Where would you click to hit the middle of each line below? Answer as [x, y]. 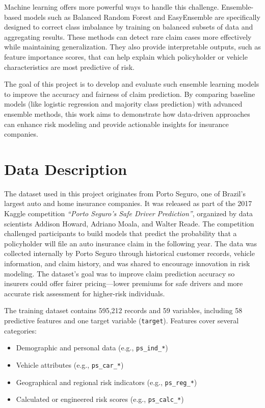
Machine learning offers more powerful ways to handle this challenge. [112, 7]
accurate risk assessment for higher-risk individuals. [85, 293]
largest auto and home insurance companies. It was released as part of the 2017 [128, 203]
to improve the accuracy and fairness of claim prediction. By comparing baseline [130, 94]
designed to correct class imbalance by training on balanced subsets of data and [129, 27]
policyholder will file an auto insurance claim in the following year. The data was [131, 243]
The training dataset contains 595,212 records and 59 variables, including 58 [123, 310]
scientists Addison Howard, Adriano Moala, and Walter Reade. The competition [129, 223]
